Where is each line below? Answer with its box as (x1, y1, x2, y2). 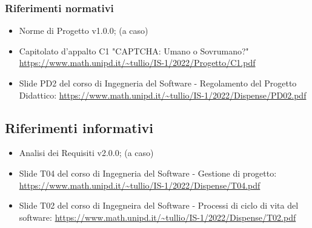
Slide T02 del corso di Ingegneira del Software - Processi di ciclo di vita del (19, 199, 299, 212)
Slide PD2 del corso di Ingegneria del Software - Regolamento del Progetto (19, 77, 297, 89)
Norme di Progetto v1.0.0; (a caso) (19, 24, 148, 37)
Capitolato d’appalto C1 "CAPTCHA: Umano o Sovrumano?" (19, 44, 249, 57)
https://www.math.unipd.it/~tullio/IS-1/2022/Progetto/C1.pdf (19, 56, 256, 69)
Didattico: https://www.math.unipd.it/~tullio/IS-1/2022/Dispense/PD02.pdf (19, 88, 307, 101)
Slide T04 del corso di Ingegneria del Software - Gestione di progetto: (19, 166, 277, 179)
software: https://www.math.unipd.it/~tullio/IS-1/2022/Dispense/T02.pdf (19, 210, 296, 223)
